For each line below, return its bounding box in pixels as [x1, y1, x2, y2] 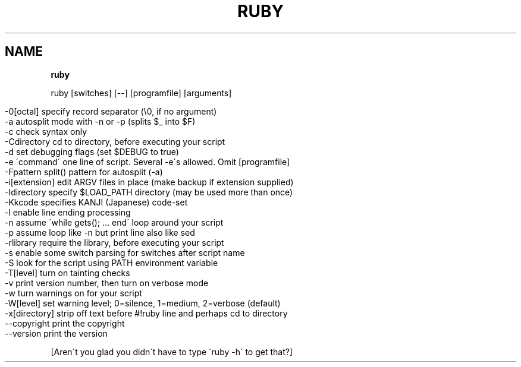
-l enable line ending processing [5, 207, 131, 217]
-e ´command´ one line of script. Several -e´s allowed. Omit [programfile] [5, 156, 290, 167]
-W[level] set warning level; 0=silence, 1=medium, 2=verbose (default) [5, 298, 281, 308]
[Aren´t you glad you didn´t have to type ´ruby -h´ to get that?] [51, 346, 293, 357]
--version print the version [5, 328, 108, 338]
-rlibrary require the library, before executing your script [5, 237, 224, 248]
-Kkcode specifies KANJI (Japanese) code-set [5, 197, 188, 207]
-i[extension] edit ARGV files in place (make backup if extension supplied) [5, 176, 294, 187]
